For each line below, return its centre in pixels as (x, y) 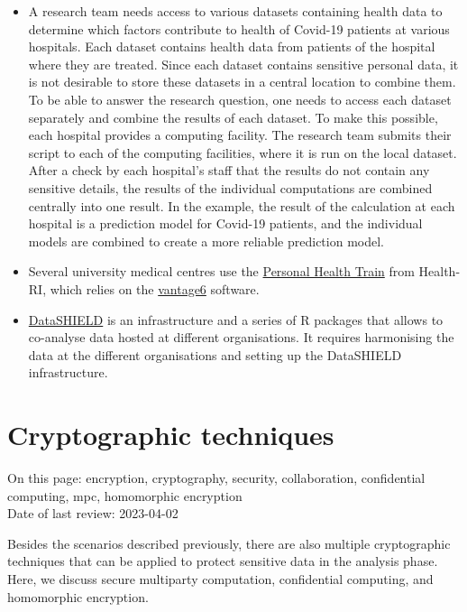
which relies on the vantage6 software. (155, 288)
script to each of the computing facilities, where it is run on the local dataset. (243, 152)
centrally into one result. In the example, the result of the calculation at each (242, 205)
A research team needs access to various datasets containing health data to (235, 11)
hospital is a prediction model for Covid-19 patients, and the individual (225, 223)
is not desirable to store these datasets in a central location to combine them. (242, 82)
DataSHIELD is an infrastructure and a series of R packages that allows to (236, 319)
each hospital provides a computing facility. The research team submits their (240, 135)
